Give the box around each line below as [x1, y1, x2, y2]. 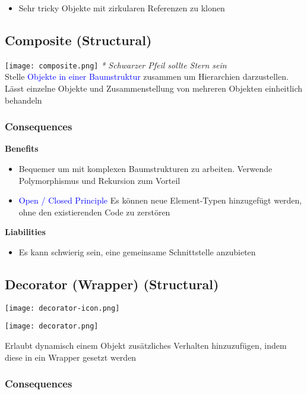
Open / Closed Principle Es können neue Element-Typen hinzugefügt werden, [18, 194, 302, 207]
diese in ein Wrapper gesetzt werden [5, 351, 137, 363]
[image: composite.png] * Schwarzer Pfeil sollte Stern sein [5, 58, 227, 71]
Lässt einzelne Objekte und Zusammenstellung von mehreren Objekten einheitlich [5, 82, 303, 95]
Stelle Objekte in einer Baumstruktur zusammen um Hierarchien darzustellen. [5, 70, 289, 83]
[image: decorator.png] [5, 322, 99, 331]
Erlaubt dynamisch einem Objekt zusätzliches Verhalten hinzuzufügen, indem [5, 339, 287, 352]
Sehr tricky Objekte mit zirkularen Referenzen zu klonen [18, 2, 225, 14]
